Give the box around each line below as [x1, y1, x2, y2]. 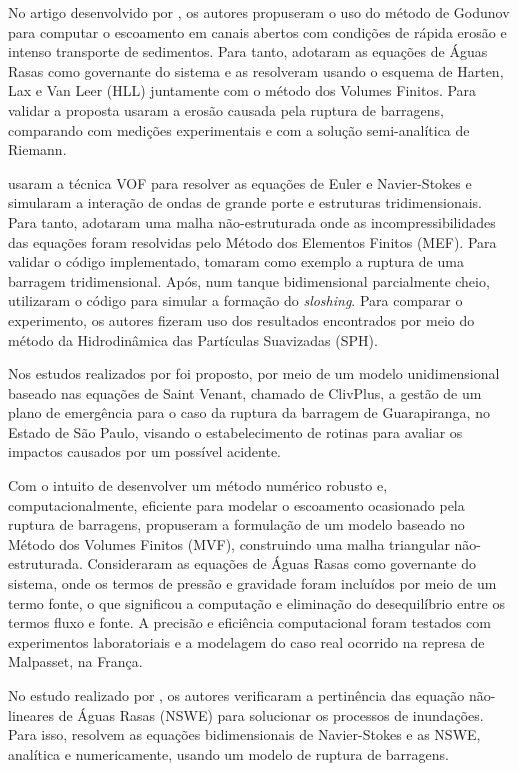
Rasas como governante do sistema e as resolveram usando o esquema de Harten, [8, 60, 504, 81]
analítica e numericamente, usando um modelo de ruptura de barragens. [8, 743, 449, 764]
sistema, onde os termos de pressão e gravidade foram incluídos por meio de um [8, 573, 497, 594]
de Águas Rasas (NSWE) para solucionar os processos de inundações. [58, 704, 484, 725]
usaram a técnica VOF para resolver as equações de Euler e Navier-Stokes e [8, 172, 472, 193]
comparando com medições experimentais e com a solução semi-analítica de [8, 119, 470, 140]
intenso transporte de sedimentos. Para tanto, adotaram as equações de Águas [8, 41, 488, 62]
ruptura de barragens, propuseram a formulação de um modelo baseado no [8, 514, 465, 535]
